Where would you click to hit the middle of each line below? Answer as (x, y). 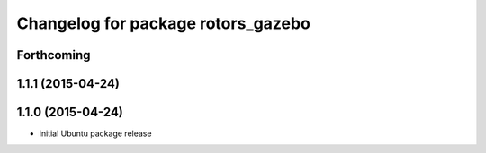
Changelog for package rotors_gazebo (163, 23)
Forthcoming (54, 55)
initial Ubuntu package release (95, 133)
